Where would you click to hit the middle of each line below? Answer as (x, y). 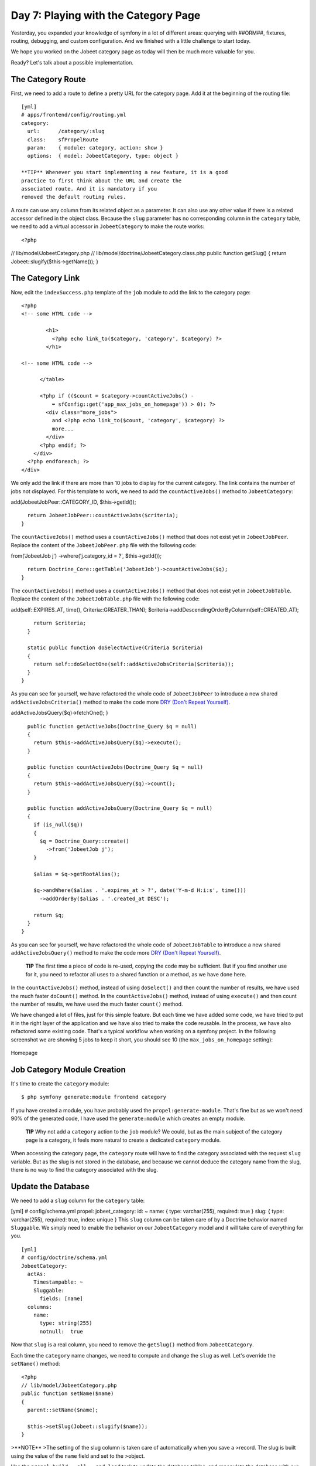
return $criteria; (60, 623)
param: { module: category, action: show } (95, 147)
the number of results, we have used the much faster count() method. (97, 1004)
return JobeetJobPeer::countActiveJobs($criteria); (103, 515)
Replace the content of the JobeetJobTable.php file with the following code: (105, 599)
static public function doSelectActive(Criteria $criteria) (115, 648)
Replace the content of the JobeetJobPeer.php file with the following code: (104, 545)
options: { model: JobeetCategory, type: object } (103, 156)
